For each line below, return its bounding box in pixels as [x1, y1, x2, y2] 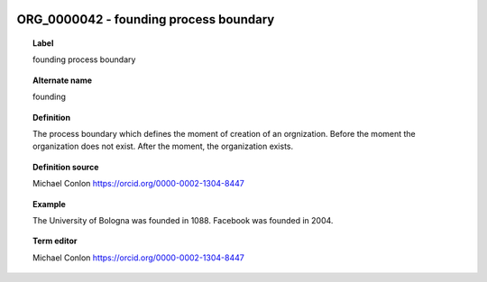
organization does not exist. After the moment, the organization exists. [32, 141, 294, 152]
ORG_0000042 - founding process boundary [16, 12, 275, 27]
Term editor [32, 235, 78, 247]
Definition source [32, 161, 99, 172]
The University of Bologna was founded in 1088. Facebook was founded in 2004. [32, 214, 334, 225]
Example [32, 198, 67, 209]
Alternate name [32, 75, 93, 86]
